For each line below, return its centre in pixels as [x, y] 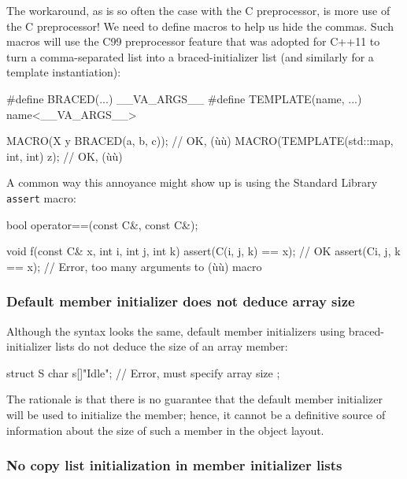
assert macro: [41, 197]
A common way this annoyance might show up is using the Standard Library [192, 182]
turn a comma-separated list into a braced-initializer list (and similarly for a [190, 56]
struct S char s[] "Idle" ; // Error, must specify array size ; [143, 372]
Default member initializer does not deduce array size [181, 301]
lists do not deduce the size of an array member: [172, 346]
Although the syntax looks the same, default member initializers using [176, 330]
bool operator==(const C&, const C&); [102, 224]
